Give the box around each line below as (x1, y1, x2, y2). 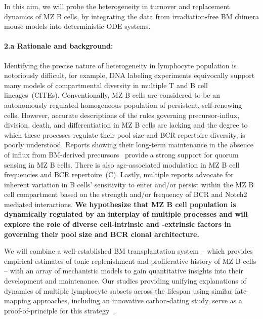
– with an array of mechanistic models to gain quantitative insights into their (4, 265, 243, 276)
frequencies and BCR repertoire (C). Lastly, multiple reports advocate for (4, 169, 234, 180)
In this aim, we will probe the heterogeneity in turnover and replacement (4, 1, 230, 11)
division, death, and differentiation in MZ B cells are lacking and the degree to (4, 119, 248, 130)
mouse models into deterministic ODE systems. (4, 21, 151, 31)
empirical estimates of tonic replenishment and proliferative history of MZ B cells (4, 255, 256, 266)
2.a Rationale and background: (4, 41, 113, 51)
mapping (4, 295, 31, 306)
